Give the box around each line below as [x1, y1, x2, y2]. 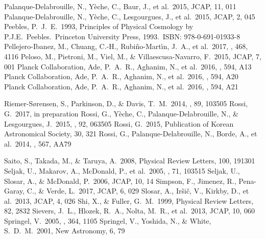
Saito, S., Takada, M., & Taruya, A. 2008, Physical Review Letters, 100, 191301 [4, 155, 255, 166]
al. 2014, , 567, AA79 [4, 138, 71, 149]
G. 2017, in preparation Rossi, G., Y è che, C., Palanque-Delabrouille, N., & [4, 108, 238, 118]
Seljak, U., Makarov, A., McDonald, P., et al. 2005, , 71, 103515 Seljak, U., [4, 165, 240, 176]
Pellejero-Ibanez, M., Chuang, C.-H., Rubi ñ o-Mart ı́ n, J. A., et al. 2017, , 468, [4, 41, 248, 52]
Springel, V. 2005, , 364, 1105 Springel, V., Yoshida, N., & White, [4, 215, 211, 226]
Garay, [4, 185, 25, 196]
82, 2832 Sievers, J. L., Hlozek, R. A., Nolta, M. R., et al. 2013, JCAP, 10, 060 [4, 205, 255, 216]
